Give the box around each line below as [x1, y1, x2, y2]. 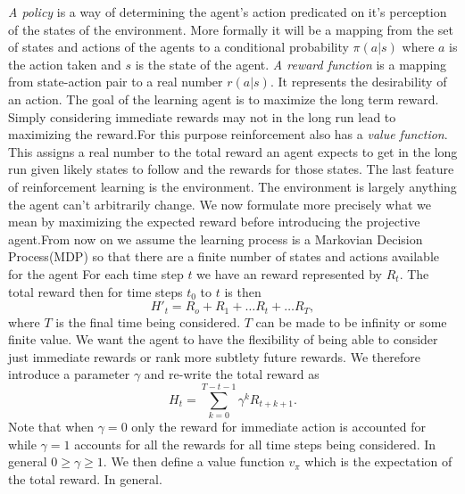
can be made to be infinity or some [255, 312, 447, 331]
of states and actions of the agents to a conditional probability [8, 37, 349, 56]
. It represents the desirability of [270, 72, 447, 91]
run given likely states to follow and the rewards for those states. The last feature [8, 160, 454, 178]
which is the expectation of [304, 452, 453, 471]
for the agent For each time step [8, 264, 184, 283]
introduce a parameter [8, 365, 130, 383]
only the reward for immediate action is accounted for [131, 417, 426, 436]
